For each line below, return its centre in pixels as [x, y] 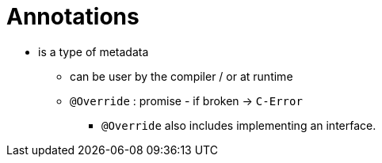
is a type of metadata [94, 51]
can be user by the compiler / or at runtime [181, 76]
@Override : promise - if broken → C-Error [186, 100]
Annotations [73, 17]
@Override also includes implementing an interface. [239, 125]
